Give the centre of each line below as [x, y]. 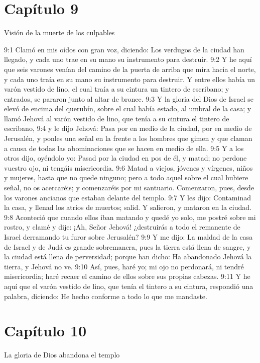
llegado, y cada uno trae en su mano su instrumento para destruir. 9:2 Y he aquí [128, 59]
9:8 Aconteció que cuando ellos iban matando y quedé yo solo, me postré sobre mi [130, 217]
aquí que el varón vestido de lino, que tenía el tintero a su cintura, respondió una [129, 286]
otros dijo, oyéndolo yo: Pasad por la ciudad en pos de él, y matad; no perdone [125, 158]
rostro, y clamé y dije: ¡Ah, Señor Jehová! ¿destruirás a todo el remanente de [122, 227]
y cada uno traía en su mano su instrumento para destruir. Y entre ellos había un [129, 79]
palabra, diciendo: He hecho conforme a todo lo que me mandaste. [106, 296]
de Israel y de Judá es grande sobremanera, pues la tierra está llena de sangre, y [127, 246]
